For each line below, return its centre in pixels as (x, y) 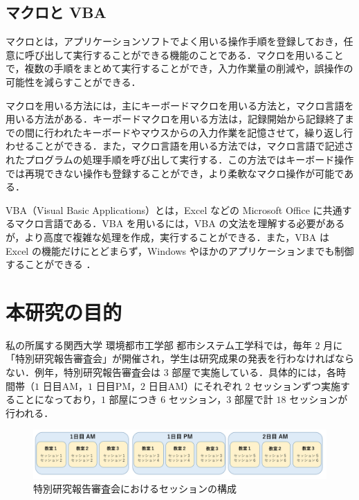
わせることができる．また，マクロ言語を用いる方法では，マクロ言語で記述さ (180, 146)
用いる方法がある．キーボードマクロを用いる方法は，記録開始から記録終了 (175, 119)
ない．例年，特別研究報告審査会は (83, 372)
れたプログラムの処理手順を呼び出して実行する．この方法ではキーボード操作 (180, 159)
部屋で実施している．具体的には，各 (254, 372)
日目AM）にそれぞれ (195, 385)
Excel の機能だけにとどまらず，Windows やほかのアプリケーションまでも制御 (180, 250)
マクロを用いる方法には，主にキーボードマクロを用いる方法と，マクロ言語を (180, 105)
